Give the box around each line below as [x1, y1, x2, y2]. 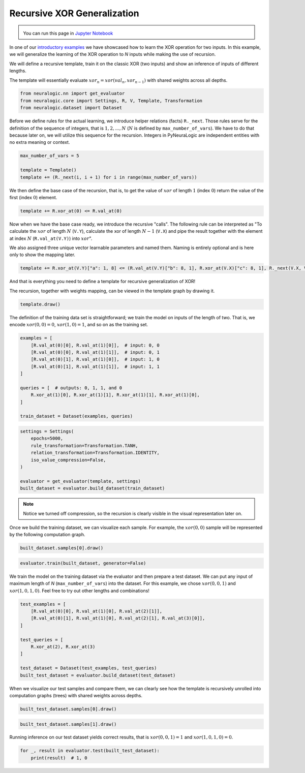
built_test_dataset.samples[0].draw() [20, 706, 117, 712]
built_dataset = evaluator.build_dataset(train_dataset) [20, 485, 165, 491]
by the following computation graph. [9, 532, 85, 538]
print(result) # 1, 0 [30, 755, 87, 761]
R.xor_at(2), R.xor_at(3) [30, 644, 96, 650]
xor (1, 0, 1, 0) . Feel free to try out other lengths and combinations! [9, 588, 150, 594]
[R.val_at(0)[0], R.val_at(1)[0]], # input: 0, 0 [30, 342, 160, 348]
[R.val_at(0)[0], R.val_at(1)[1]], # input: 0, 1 [30, 349, 160, 355]
